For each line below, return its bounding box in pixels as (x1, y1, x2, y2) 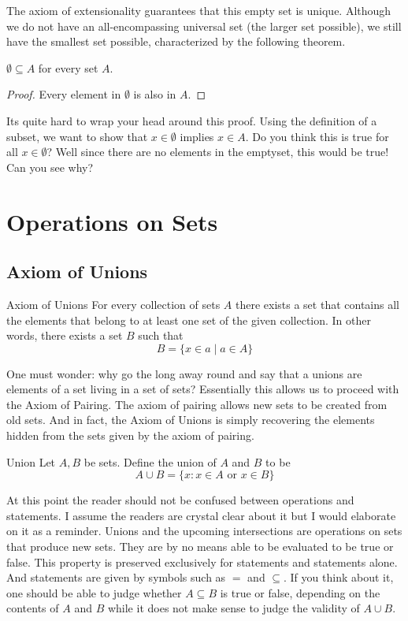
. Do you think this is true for (245, 128, 389, 144)
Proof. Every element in (6, 86, 121, 102)
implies (180, 128, 214, 144)
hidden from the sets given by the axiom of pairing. (6, 427, 254, 444)
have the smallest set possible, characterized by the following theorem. (6, 33, 346, 50)
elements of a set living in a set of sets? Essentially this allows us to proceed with (6, 381, 399, 397)
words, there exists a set (6, 327, 123, 344)
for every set (38, 59, 98, 76)
